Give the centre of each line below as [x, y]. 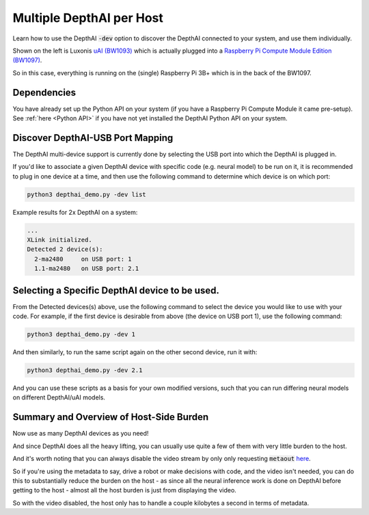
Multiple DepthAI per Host [88, 18]
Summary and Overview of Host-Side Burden [111, 417]
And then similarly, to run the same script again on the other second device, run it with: [135, 352]
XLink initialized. [59, 240]
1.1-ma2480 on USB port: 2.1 [87, 269]
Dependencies [44, 92]
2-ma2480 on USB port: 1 [83, 259]
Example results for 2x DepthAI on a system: [75, 212]
